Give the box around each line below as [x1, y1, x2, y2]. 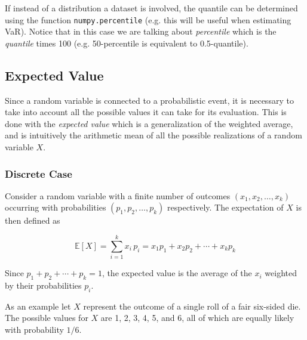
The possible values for [5, 311, 88, 324]
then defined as [5, 214, 60, 227]
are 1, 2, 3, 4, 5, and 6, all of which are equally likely [100, 311, 294, 324]
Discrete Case [5, 166, 72, 181]
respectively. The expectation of [167, 201, 284, 214]
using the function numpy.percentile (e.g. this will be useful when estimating [5, 13, 291, 26]
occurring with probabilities [5, 201, 106, 214]
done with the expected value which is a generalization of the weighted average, [5, 117, 293, 129]
